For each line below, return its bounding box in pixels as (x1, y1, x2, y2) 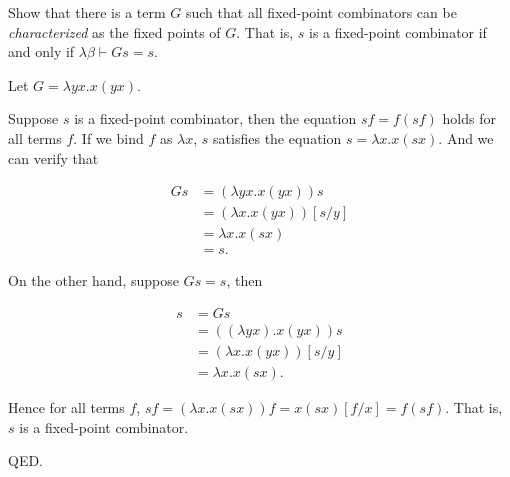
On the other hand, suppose (8, 270, 179, 291)
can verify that (8, 147, 99, 168)
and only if (8, 41, 75, 62)
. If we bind (73, 127, 144, 148)
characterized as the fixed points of (8, 21, 221, 42)
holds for (442, 108, 496, 129)
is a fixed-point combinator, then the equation (74, 108, 357, 129)
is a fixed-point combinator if (309, 21, 487, 42)
